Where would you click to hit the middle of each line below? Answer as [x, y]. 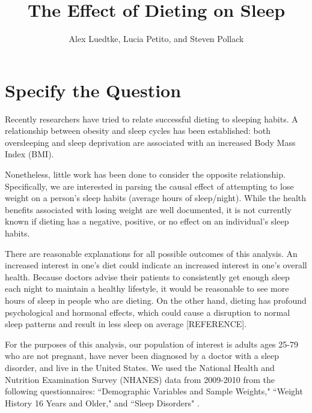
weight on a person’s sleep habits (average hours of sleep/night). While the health [156, 198]
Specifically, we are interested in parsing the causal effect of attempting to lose [149, 186]
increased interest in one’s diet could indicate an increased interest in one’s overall [156, 265]
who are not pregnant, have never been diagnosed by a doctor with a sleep [142, 356]
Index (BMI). [29, 154]
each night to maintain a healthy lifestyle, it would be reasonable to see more [147, 288]
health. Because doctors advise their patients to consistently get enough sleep [147, 276]
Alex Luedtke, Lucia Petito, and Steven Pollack [156, 39]
